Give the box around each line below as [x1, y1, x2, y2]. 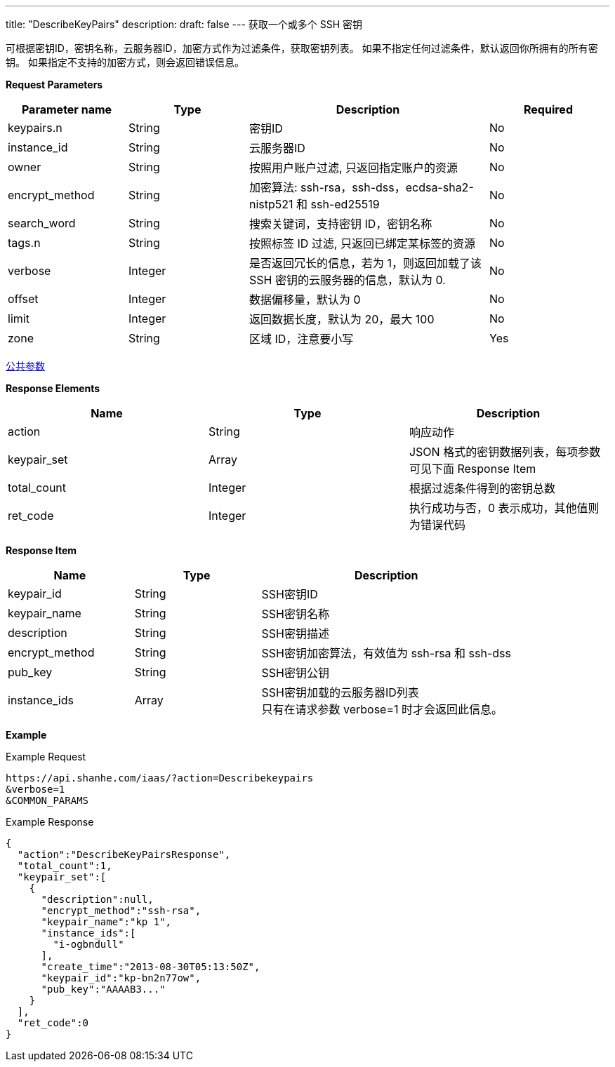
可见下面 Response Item [409, 462, 536, 476]
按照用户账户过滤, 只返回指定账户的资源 [249, 161, 458, 175]
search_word [8, 216, 76, 230]
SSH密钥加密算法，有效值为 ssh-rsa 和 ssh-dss [261, 646, 511, 660]
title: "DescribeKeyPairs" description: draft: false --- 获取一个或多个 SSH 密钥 [6, 18, 363, 30]
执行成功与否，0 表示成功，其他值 [409, 501, 588, 515]
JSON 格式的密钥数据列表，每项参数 [409, 445, 601, 459]
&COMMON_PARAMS [6, 795, 89, 806]
